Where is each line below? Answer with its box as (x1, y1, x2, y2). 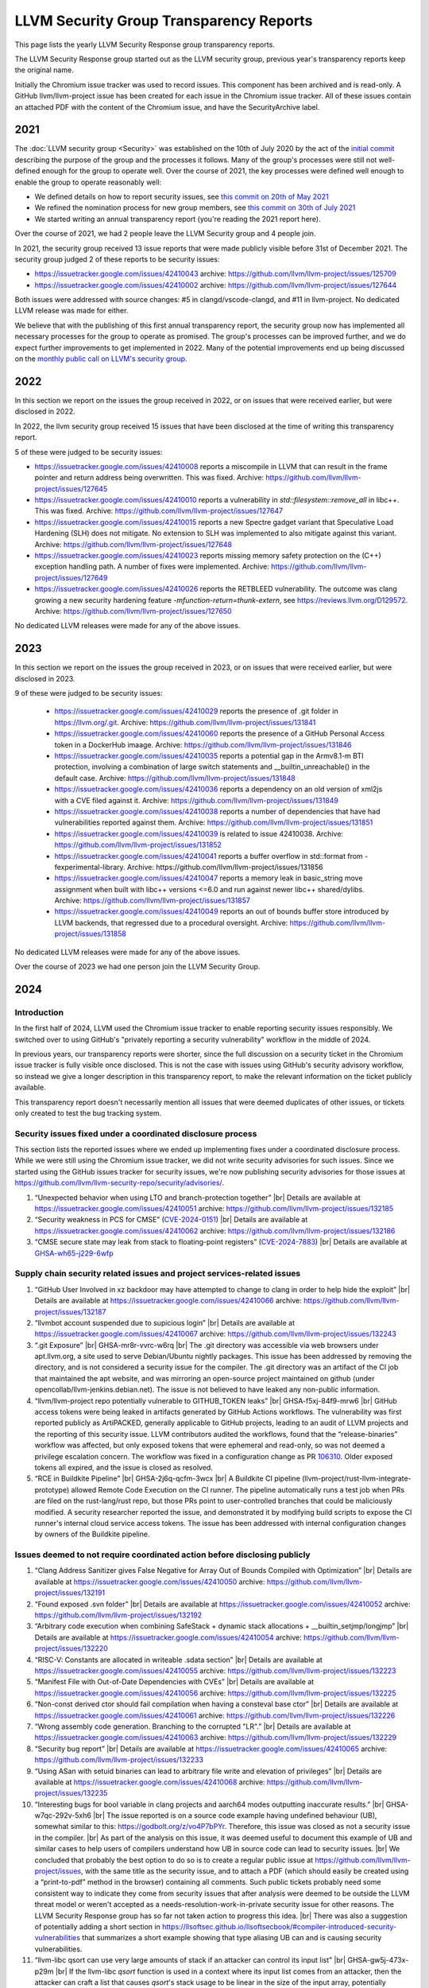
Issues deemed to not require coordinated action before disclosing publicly (14, 1549, 311, 1560)
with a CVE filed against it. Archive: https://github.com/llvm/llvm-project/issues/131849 (54, 795, 339, 805)
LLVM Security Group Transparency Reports (14, 12, 313, 29)
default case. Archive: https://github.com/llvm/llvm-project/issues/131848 (54, 773, 296, 782)
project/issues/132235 (34, 1788, 108, 1798)
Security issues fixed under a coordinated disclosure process (14, 1128, 257, 1139)
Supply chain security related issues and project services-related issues (14, 1268, 301, 1279)
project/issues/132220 (34, 1644, 109, 1653)
